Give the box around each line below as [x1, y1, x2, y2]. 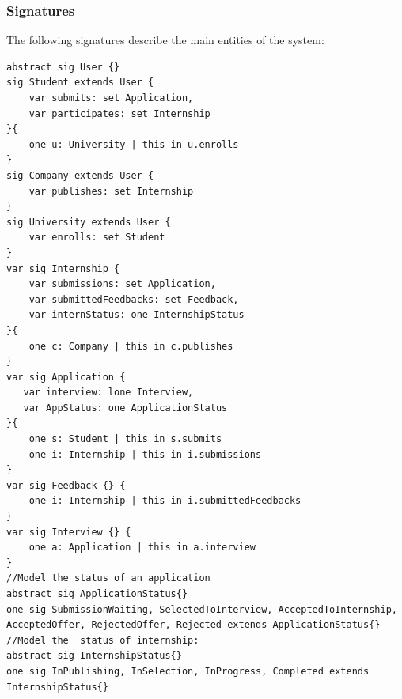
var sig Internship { [6, 263, 120, 274]
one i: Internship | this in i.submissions [28, 448, 262, 460]
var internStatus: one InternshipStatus [28, 309, 245, 321]
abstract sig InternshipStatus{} [6, 650, 182, 662]
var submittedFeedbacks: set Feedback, [28, 293, 239, 305]
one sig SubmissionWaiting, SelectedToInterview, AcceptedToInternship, [6, 603, 397, 615]
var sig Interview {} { [6, 526, 131, 538]
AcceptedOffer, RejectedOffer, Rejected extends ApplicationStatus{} [6, 619, 381, 631]
